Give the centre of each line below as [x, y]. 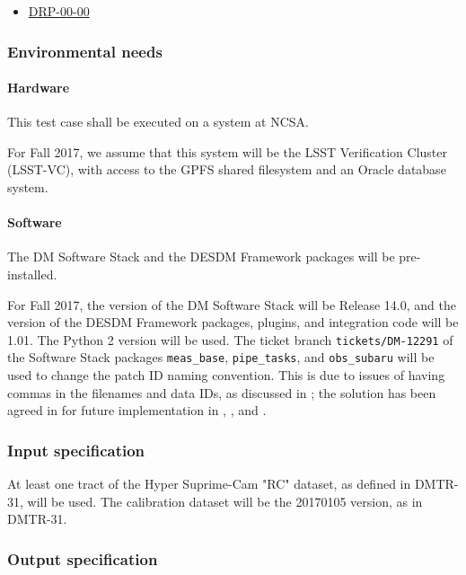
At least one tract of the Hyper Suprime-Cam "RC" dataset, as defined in [209, 484]
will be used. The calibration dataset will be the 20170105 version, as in [225, 501]
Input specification [76, 450]
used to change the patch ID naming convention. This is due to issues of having [226, 375]
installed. [32, 274]
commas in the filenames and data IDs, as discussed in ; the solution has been [222, 392]
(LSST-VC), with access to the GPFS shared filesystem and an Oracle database [227, 169]
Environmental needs [85, 51]
